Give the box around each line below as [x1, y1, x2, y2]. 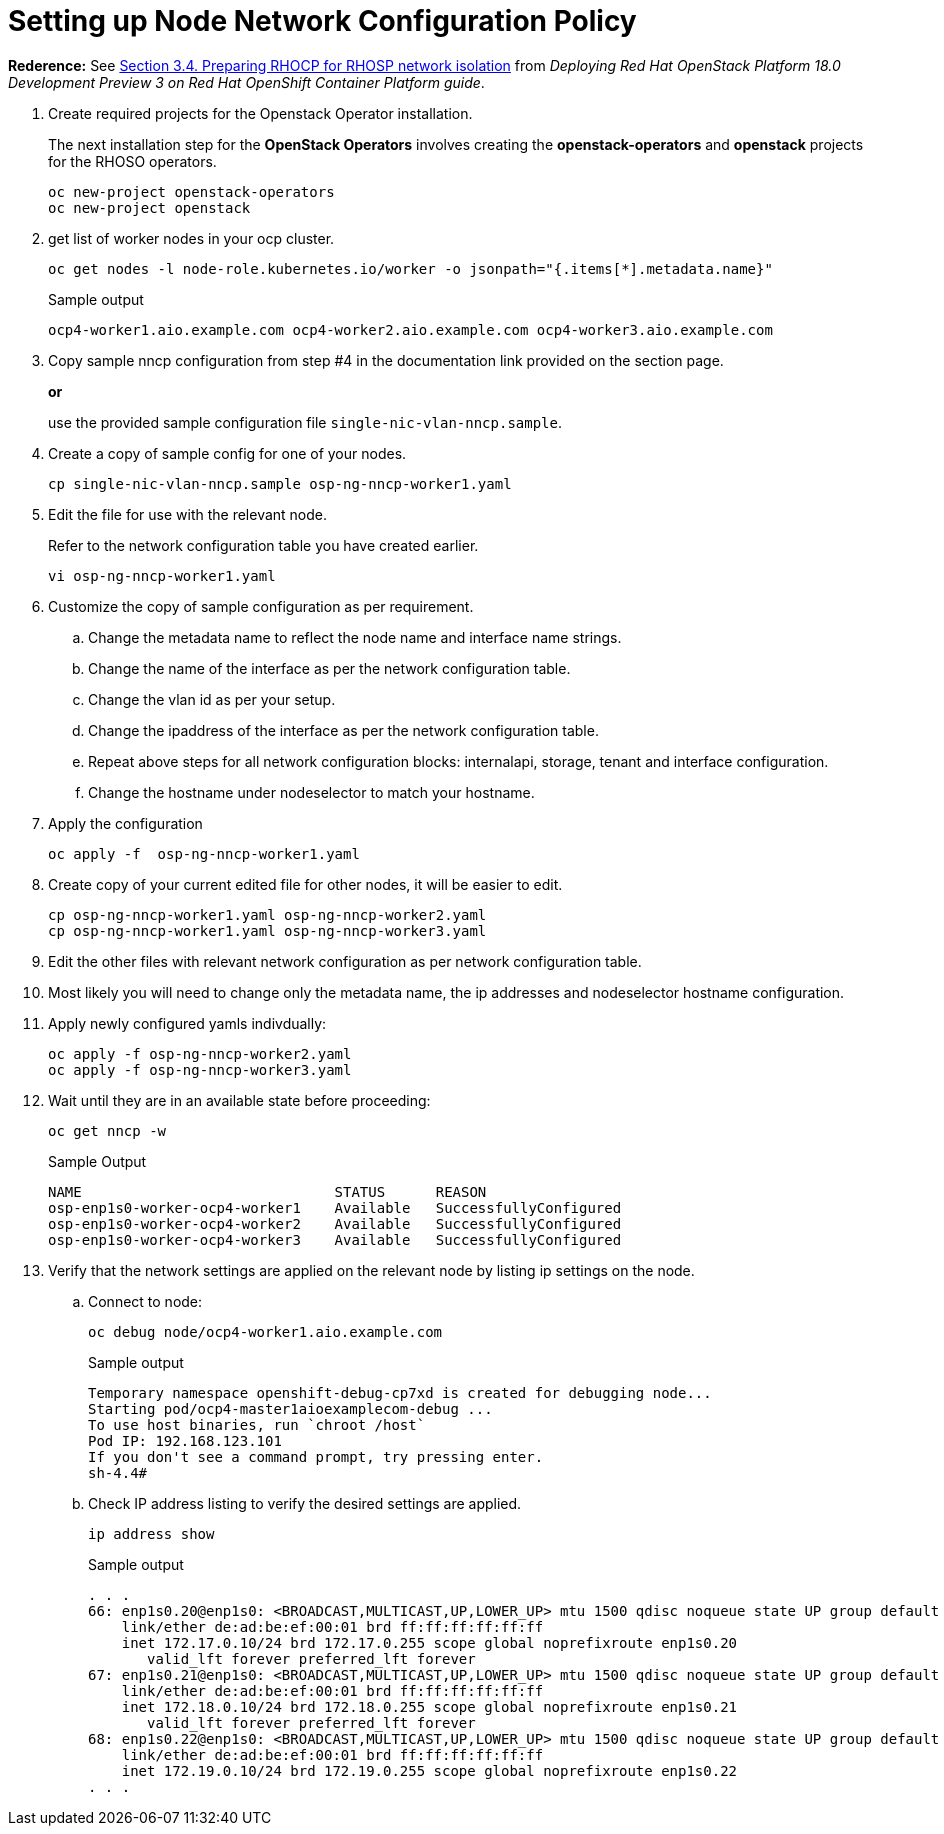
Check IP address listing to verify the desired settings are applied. [88, 1494, 522, 1512]
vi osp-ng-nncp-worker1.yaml [48, 567, 276, 584]
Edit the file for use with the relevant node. [48, 505, 328, 523]
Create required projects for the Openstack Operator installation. [48, 104, 473, 122]
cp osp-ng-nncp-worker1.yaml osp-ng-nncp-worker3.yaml [48, 922, 487, 939]
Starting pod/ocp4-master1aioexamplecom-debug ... [88, 1400, 493, 1417]
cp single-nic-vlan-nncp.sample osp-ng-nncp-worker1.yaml [48, 475, 512, 492]
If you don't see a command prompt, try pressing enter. [88, 1448, 544, 1465]
